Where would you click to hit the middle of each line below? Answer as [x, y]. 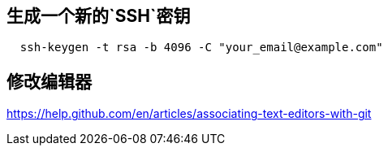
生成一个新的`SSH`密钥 [99, 16]
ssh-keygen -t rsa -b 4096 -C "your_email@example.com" [201, 48]
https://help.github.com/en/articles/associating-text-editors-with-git [189, 114]
